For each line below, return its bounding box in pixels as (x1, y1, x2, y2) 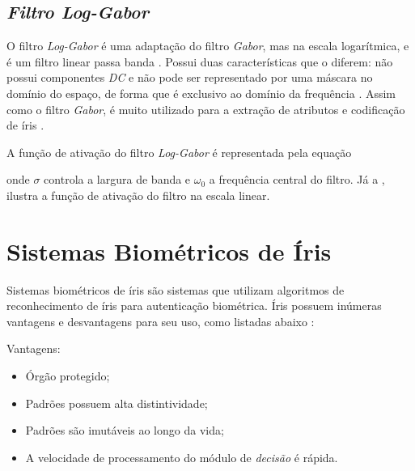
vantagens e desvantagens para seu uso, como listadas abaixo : (6, 312, 315, 329)
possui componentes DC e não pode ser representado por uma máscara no (6, 69, 373, 86)
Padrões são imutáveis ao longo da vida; (25, 422, 224, 439)
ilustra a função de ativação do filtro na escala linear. (6, 186, 270, 203)
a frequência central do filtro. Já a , (209, 171, 385, 188)
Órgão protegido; (25, 367, 110, 384)
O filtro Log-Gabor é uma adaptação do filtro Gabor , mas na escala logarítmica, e (6, 37, 409, 54)
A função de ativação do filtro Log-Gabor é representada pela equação (6, 143, 352, 160)
